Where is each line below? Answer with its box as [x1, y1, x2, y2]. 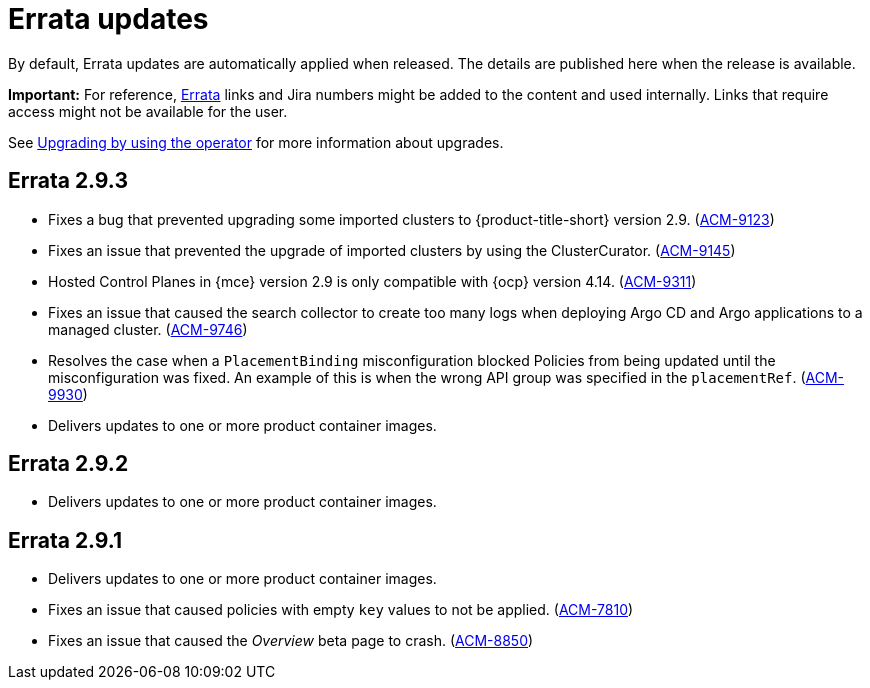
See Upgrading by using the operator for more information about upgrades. [8, 133, 504, 151]
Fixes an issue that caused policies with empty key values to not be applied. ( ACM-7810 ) [48, 601, 634, 619]
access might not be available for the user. [8, 102, 288, 120]
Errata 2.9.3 [8, 168, 128, 194]
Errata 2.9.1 [8, 527, 123, 553]
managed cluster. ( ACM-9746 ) [48, 320, 248, 338]
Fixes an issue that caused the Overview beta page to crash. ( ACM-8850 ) [48, 632, 534, 650]
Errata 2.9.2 [8, 451, 129, 477]
